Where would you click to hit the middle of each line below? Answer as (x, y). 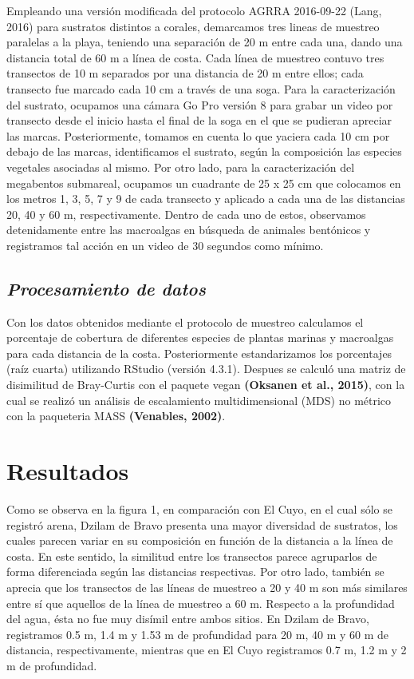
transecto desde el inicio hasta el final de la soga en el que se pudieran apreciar (199, 120)
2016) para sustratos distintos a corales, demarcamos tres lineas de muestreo (193, 26)
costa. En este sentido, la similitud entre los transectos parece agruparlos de (192, 556)
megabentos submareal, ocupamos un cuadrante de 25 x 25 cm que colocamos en (204, 183)
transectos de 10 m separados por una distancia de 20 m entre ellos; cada (185, 73)
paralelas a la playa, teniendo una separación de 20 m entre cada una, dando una (205, 42)
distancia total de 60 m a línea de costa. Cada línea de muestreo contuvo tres (195, 57)
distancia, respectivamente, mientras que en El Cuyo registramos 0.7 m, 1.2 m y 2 (207, 650)
